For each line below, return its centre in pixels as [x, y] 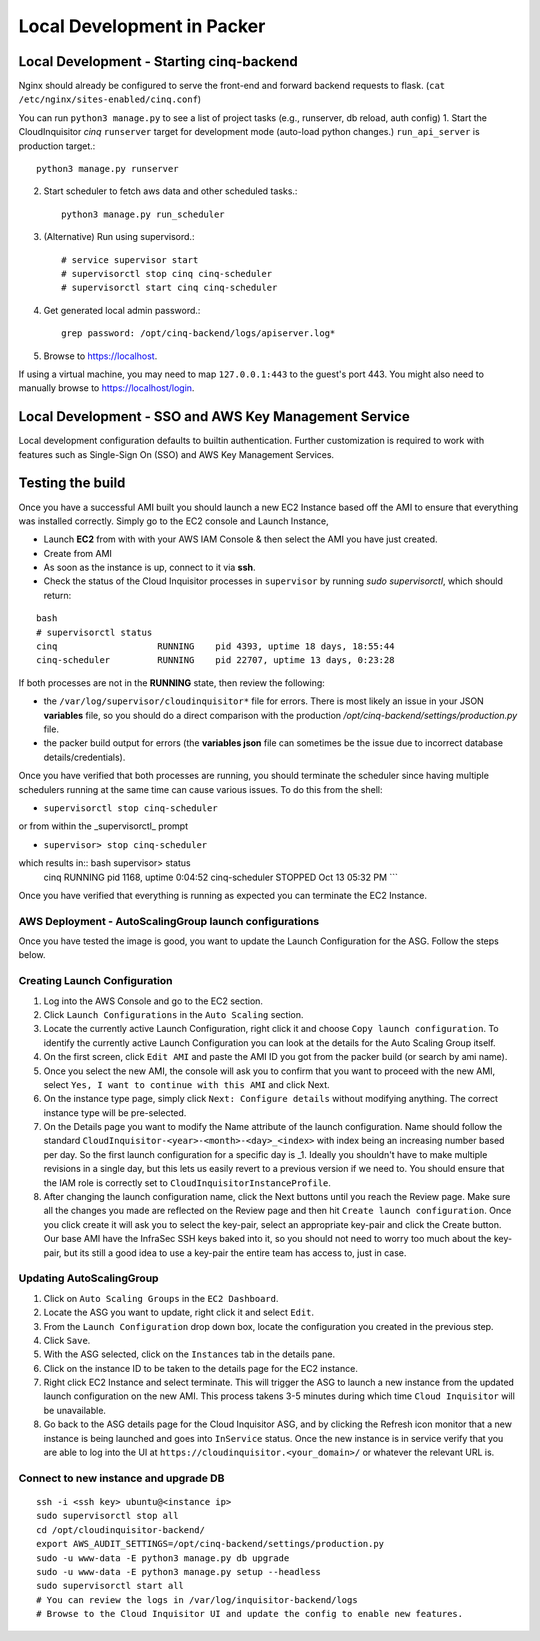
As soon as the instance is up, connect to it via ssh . [149, 567]
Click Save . [67, 1340]
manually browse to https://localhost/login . [106, 388]
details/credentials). [84, 757]
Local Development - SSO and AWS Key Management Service [214, 416]
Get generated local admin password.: [122, 310]
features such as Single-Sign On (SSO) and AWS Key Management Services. [176, 454]
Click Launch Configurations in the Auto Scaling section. [173, 1014]
